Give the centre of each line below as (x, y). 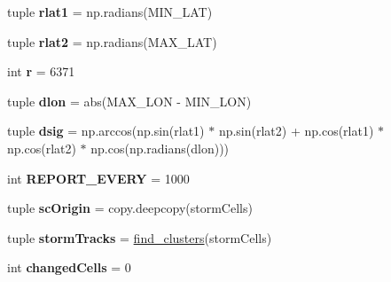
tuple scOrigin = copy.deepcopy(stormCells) (130, 208)
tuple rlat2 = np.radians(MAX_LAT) (112, 41)
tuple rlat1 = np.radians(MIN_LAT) (110, 12)
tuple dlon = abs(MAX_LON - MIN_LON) (129, 101)
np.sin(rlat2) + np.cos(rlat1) (296, 131)
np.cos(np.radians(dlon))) (160, 148)
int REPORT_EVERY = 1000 (98, 178)
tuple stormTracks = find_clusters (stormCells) (140, 237)
